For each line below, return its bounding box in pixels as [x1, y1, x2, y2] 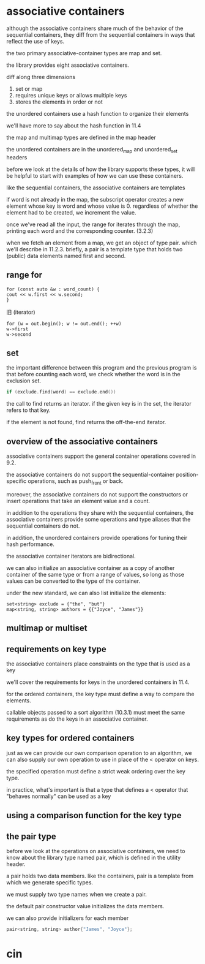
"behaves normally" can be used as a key [6, 792, 111, 800]
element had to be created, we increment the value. [6, 208, 136, 216]
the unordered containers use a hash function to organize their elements [6, 110, 189, 117]
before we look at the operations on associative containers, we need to [6, 848, 185, 855]
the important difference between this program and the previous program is [6, 364, 197, 371]
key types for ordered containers [6, 733, 135, 743]
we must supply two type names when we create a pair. [6, 890, 147, 898]
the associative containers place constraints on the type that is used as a [6, 660, 190, 667]
